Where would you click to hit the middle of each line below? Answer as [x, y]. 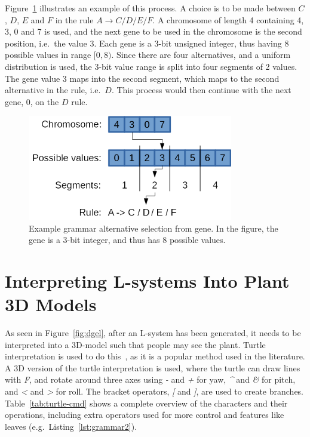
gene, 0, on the [32, 101]
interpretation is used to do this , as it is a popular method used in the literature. [155, 356]
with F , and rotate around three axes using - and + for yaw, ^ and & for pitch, [150, 379]
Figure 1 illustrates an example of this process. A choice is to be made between [150, 8]
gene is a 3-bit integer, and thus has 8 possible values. [127, 240]
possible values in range [48, 55]
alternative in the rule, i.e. [53, 90]
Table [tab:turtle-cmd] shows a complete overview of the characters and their [146, 403]
